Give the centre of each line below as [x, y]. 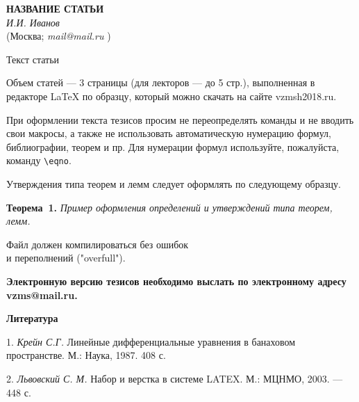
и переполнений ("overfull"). [66, 258]
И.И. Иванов [33, 22]
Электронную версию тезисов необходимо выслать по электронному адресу [176, 281]
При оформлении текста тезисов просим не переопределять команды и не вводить [180, 119]
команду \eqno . [39, 160]
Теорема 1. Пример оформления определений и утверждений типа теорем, [169, 207]
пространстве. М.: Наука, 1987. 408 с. [86, 355]
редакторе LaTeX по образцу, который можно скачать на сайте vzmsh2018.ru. [172, 96]
